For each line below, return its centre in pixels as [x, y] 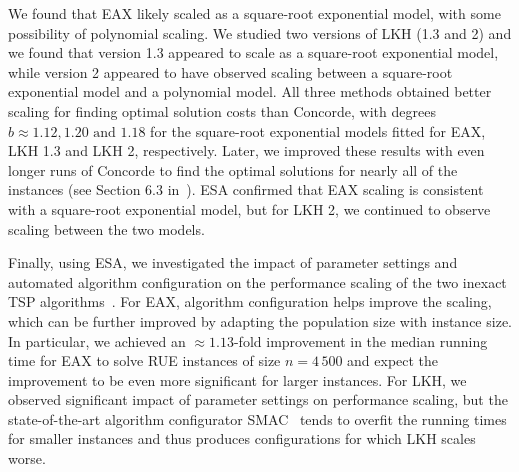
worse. [27, 458]
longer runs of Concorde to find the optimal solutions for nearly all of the [233, 169]
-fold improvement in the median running [360, 340]
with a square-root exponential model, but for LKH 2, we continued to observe [249, 208]
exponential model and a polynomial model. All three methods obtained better [250, 91]
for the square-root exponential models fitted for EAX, [318, 130]
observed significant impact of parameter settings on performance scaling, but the [258, 399]
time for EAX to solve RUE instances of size [144, 360]
